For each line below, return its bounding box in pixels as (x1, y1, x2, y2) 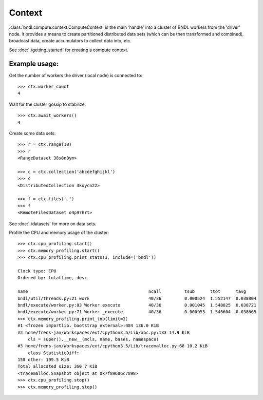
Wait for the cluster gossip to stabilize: (9, 101, 86, 107)
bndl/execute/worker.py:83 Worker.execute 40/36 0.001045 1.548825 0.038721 (18, 302, 257, 308)
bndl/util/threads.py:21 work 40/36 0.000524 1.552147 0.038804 (18, 295, 257, 301)
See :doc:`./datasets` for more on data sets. (9, 221, 96, 227)
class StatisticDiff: (27, 350, 80, 356)
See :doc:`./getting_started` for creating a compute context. (9, 47, 129, 53)
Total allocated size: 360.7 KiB (18, 363, 97, 369)
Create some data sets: (9, 130, 56, 136)
